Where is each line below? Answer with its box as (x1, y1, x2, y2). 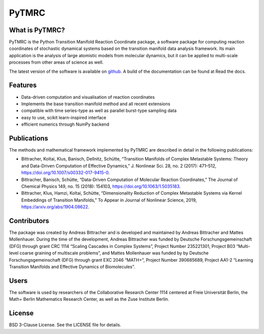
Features (9, 81, 37, 89)
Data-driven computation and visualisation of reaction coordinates (21, 94, 155, 100)
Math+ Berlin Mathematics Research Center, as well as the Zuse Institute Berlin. (9, 296, 170, 302)
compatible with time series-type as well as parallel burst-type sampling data (21, 108, 177, 113)
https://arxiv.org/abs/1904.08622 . (21, 204, 89, 210)
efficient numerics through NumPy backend (21, 121, 110, 127)
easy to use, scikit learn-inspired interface (21, 114, 107, 120)
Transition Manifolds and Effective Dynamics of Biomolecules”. (9, 264, 135, 269)
